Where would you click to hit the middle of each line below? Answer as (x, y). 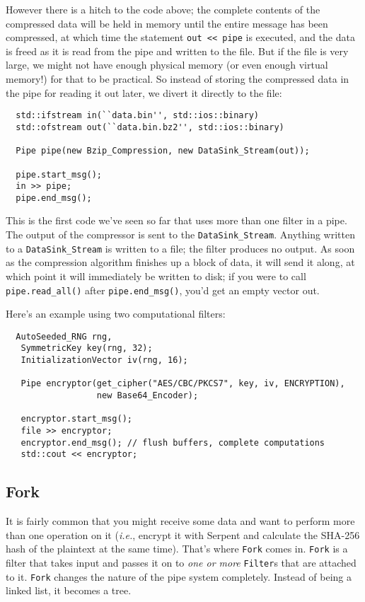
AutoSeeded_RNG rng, (64, 336)
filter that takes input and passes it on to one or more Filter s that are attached (181, 563)
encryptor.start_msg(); (76, 419)
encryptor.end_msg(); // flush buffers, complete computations (173, 442)
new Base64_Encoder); (147, 396)
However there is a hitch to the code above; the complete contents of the (163, 9)
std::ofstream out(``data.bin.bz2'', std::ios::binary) (150, 127)
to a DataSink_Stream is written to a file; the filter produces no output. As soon (180, 248)
